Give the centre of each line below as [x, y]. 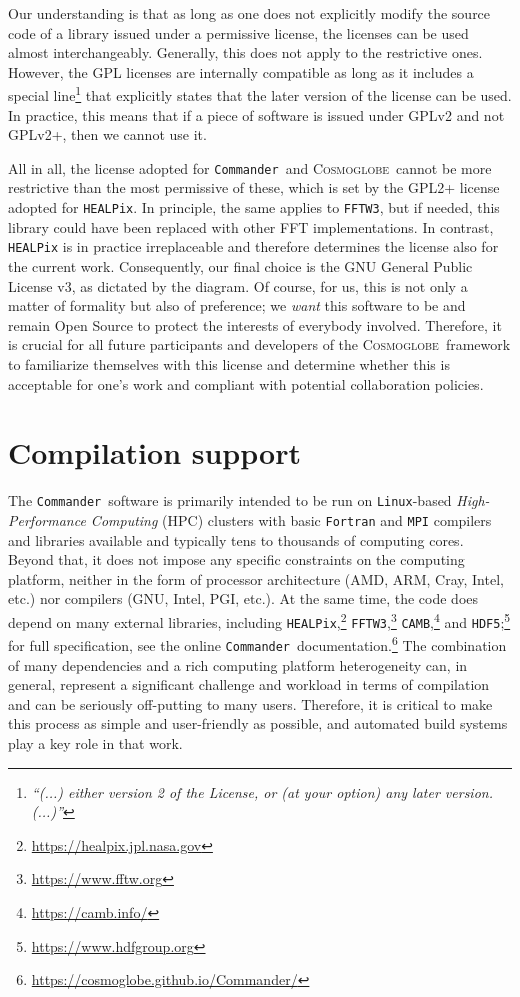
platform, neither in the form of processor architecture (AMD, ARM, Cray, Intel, [256, 578]
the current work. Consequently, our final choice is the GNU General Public [240, 265]
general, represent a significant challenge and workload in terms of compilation [249, 684]
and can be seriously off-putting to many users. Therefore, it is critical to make [250, 703]
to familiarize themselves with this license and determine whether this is [229, 363]
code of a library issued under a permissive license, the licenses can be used [238, 32]
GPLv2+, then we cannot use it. [107, 134]
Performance [47, 519]
